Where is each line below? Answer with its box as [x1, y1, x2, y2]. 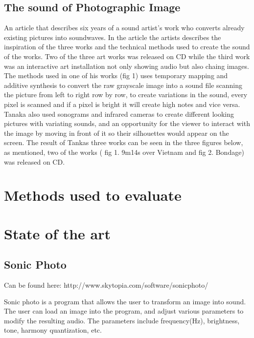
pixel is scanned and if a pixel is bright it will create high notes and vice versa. [4, 99, 240, 109]
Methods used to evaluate [4, 185, 182, 205]
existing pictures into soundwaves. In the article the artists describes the [4, 32, 221, 42]
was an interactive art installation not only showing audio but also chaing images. [4, 61, 249, 71]
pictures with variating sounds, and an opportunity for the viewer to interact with [4, 118, 250, 128]
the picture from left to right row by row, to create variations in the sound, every [4, 89, 248, 100]
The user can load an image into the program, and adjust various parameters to [4, 306, 244, 316]
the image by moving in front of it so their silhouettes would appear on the [4, 127, 229, 138]
